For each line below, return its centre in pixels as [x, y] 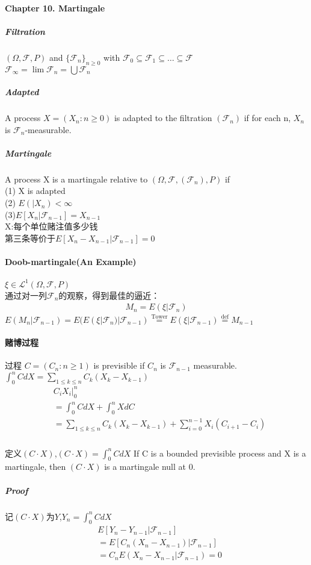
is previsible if [119, 365]
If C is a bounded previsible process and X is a [220, 453]
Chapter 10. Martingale [55, 8]
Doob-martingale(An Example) [71, 262]
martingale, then [35, 467]
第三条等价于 [30, 238]
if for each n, [267, 118]
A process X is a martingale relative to [76, 179]
